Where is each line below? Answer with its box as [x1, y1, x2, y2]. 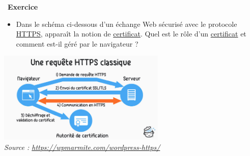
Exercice [8, 2, 38, 12]
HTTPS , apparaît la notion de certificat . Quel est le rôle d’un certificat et [16, 28, 246, 39]
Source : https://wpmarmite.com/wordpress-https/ [4, 141, 160, 152]
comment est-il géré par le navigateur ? [16, 38, 138, 49]
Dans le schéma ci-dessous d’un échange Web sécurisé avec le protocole [16, 18, 237, 29]
